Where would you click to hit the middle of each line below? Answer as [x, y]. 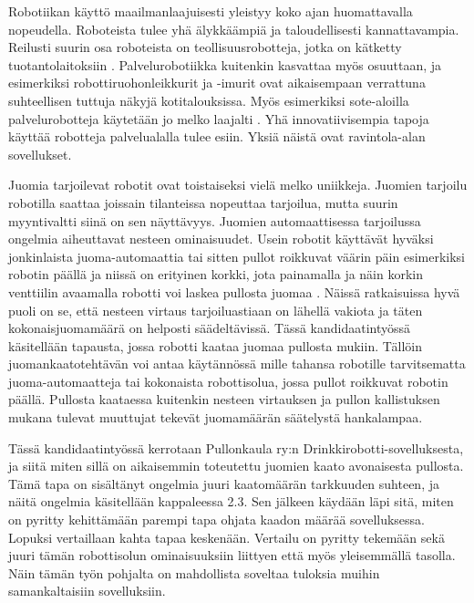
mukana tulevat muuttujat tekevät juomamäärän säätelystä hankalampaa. [216, 417]
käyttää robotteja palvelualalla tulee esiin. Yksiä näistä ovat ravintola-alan [217, 136]
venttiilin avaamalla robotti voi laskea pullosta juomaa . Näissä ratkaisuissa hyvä [234, 291]
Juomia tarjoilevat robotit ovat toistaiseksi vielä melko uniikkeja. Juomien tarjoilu [238, 185]
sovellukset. [40, 154]
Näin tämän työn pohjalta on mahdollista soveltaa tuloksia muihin [194, 572]
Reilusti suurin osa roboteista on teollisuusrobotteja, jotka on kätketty [205, 47]
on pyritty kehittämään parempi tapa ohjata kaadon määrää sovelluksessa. [217, 520]
